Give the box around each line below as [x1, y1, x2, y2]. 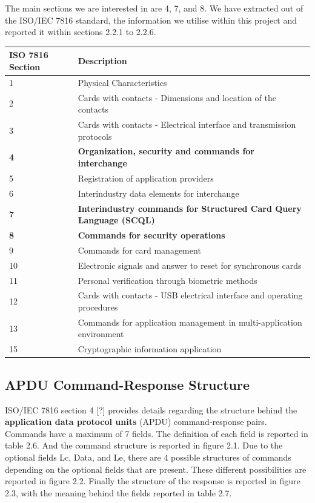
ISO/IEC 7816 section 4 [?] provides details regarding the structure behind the [5, 403, 297, 416]
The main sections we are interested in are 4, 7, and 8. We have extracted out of [5, 2, 303, 14]
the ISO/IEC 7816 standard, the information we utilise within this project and [5, 13, 297, 26]
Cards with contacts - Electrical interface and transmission [78, 118, 296, 130]
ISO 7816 [9, 48, 48, 61]
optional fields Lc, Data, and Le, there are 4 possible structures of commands [5, 450, 291, 463]
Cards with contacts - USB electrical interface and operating [78, 289, 303, 301]
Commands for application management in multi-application [78, 315, 302, 328]
